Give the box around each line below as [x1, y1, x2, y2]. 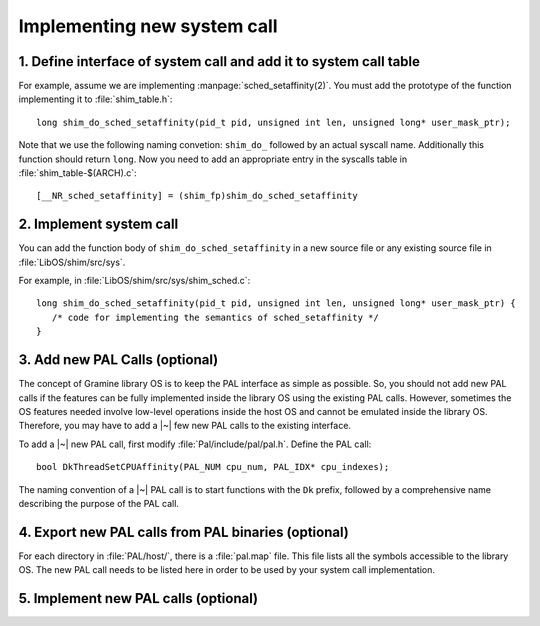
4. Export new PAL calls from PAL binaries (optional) [18, 523, 349, 540]
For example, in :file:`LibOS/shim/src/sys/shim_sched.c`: [18, 275, 251, 287]
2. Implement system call [18, 216, 179, 233]
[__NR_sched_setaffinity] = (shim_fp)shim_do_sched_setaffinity [36, 190, 359, 202]
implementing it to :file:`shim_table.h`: [18, 93, 173, 105]
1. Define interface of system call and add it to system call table [18, 53, 420, 70]
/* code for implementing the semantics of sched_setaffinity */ [51, 311, 379, 323]
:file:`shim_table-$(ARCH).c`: [18, 167, 137, 179]
